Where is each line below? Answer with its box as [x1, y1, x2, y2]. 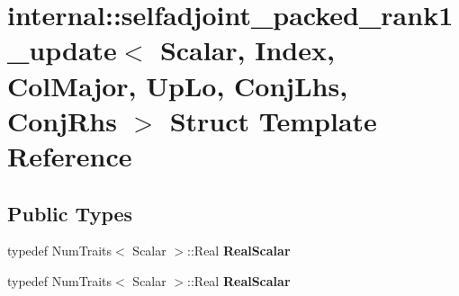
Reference [7, 137, 132, 174]
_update [7, 31, 117, 68]
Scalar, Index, [159, 31, 335, 68]
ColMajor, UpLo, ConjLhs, [7, 67, 348, 103]
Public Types [7, 199, 133, 227]
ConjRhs [7, 102, 117, 139]
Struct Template [169, 102, 377, 139]
